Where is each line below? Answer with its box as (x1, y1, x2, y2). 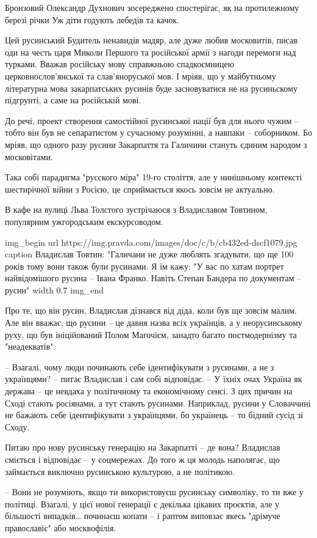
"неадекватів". (5, 340, 56, 353)
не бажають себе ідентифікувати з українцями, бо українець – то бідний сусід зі (5, 408, 304, 421)
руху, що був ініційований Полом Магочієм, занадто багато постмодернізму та (5, 328, 297, 341)
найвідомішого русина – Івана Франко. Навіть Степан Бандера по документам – (5, 271, 302, 284)
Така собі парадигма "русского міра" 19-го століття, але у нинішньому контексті (5, 171, 302, 183)
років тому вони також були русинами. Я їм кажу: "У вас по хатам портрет (5, 259, 284, 272)
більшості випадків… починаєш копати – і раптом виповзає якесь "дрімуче (5, 509, 280, 522)
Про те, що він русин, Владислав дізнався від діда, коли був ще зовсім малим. (5, 304, 297, 317)
